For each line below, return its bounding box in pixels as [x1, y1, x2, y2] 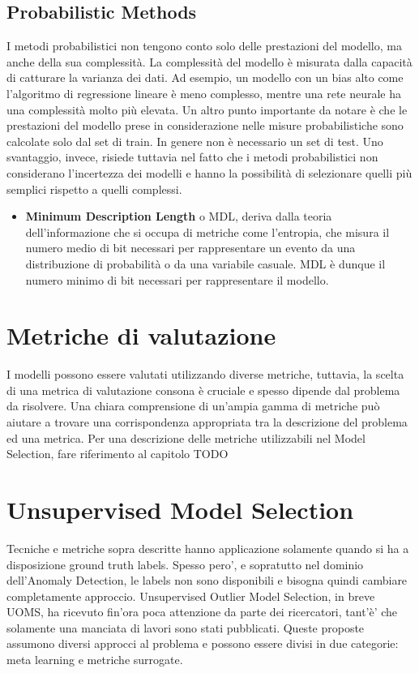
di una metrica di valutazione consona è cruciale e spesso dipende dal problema [6, 381, 400, 398]
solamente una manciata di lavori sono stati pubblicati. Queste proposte [6, 619, 365, 636]
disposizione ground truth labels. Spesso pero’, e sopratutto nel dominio [6, 555, 364, 572]
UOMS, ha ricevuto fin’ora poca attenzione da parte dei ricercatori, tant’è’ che [6, 603, 398, 620]
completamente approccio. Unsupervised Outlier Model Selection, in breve [6, 587, 375, 604]
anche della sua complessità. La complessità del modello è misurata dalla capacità [6, 53, 413, 70]
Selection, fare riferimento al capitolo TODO [6, 445, 229, 462]
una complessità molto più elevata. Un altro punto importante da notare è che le [6, 101, 408, 118]
